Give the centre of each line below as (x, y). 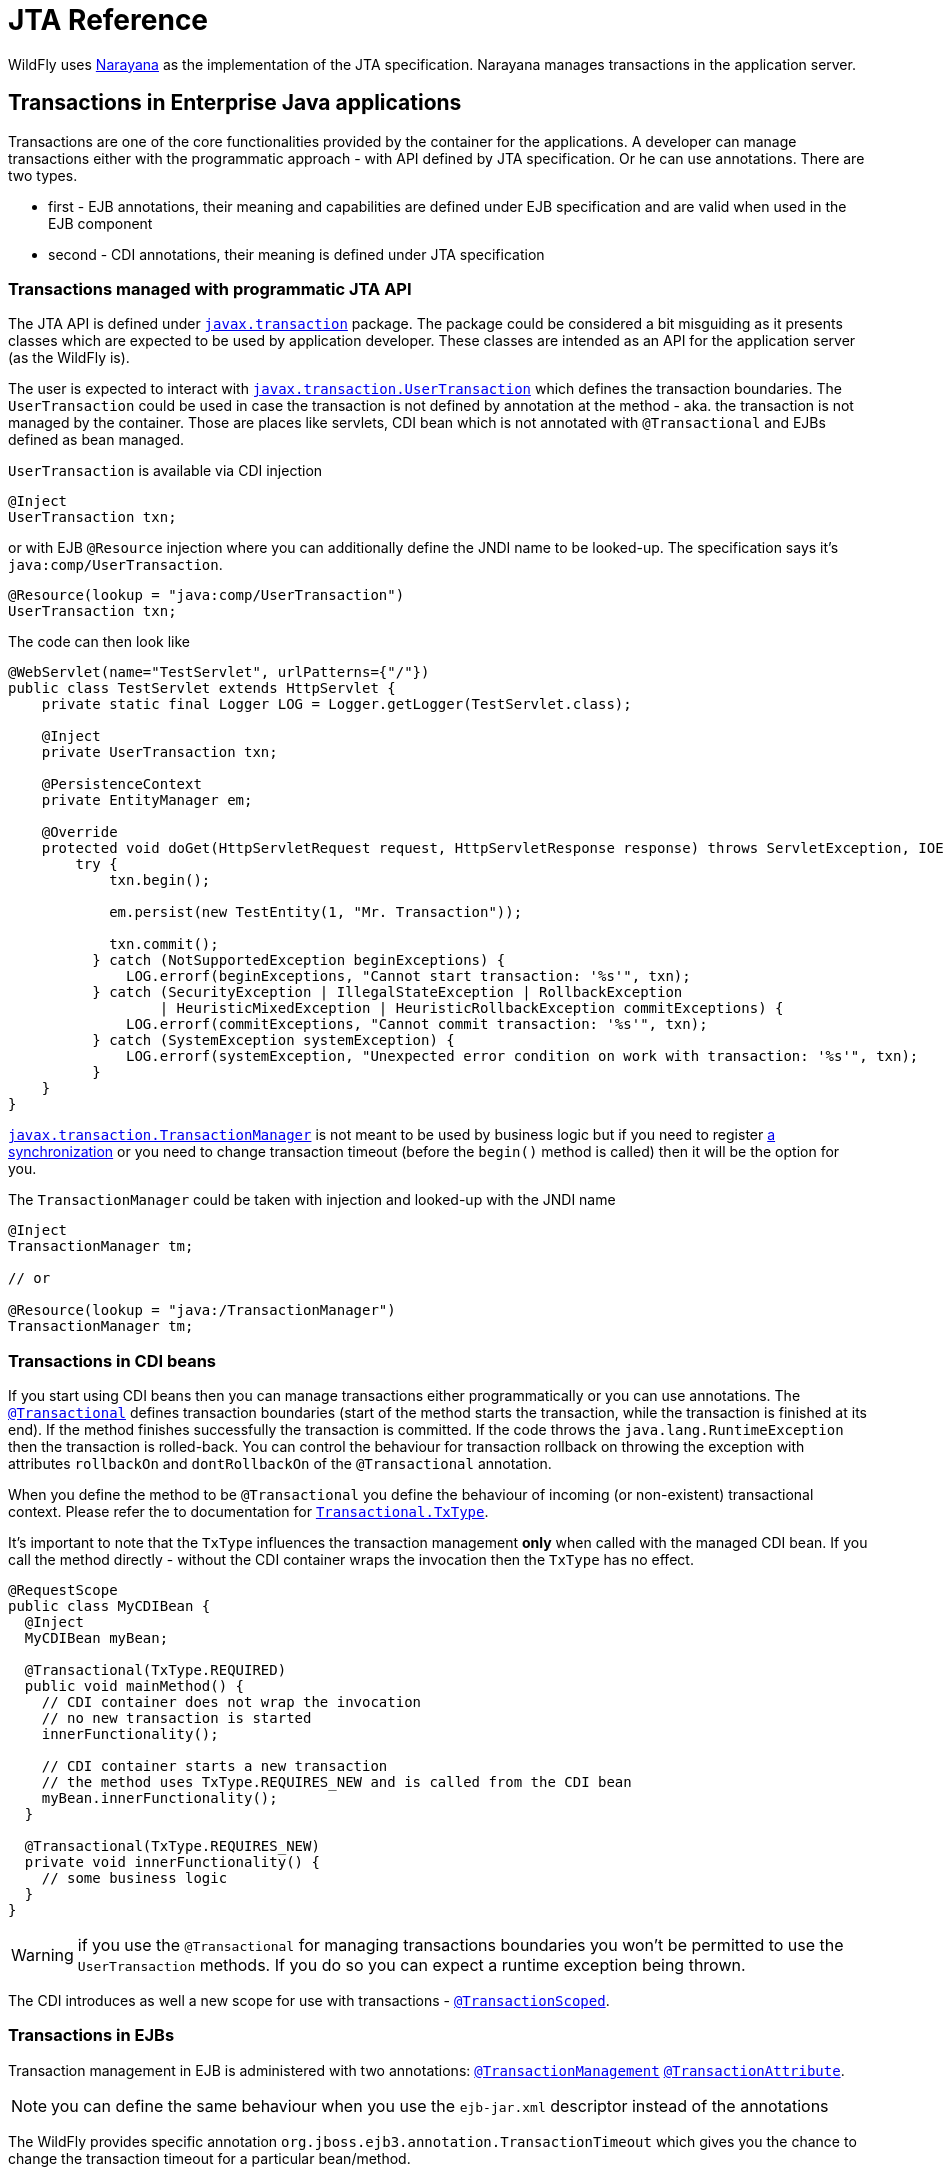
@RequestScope (63, 1590)
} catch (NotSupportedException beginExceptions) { (299, 960)
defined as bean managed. (96, 440)
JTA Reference (108, 20)
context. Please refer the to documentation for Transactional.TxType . (248, 1512)
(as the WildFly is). (69, 358)
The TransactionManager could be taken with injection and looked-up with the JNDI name (312, 1200)
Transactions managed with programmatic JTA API (210, 288)
